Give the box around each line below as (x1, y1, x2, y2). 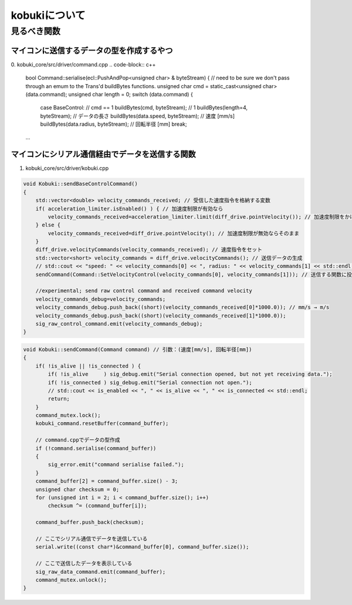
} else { (35, 222, 61, 229)
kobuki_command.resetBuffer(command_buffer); (35, 420, 169, 427)
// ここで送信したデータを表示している (35, 560, 133, 567)
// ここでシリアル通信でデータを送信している (35, 535, 148, 542)
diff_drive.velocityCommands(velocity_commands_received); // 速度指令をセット (35, 246, 263, 253)
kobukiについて (11, 9, 86, 22)
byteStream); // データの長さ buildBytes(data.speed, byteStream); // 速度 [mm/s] (40, 112, 235, 119)
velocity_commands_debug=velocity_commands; (35, 296, 166, 302)
